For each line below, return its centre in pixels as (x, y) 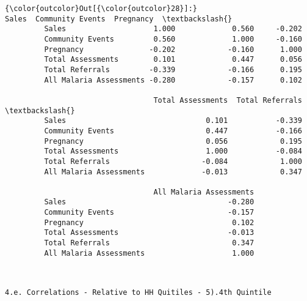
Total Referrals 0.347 (149, 243)
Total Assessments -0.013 (149, 233)
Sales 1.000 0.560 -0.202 (173, 29)
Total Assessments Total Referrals (228, 100)
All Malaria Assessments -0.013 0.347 (173, 172)
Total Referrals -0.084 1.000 (173, 161)
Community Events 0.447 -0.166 (173, 131)
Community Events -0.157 (149, 213)
